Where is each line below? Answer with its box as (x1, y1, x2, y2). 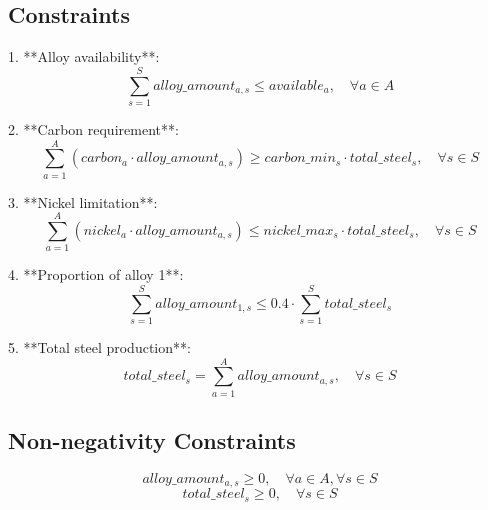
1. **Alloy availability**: (8, 46, 160, 67)
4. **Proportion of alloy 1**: (8, 264, 184, 285)
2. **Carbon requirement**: (8, 118, 179, 139)
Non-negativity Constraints (8, 425, 296, 456)
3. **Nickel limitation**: (8, 191, 158, 212)
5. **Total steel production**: (8, 337, 191, 358)
